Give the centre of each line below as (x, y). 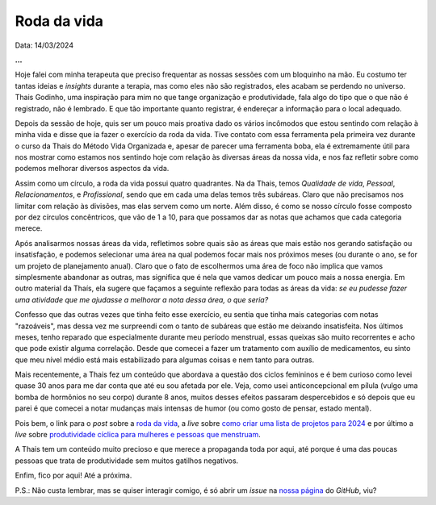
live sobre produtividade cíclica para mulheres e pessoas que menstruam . (138, 435)
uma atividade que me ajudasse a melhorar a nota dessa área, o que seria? (142, 299)
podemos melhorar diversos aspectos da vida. (92, 169)
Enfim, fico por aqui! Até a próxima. (73, 475)
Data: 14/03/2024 (44, 45)
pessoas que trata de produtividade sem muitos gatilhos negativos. (127, 461)
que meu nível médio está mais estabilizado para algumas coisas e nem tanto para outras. (165, 360)
